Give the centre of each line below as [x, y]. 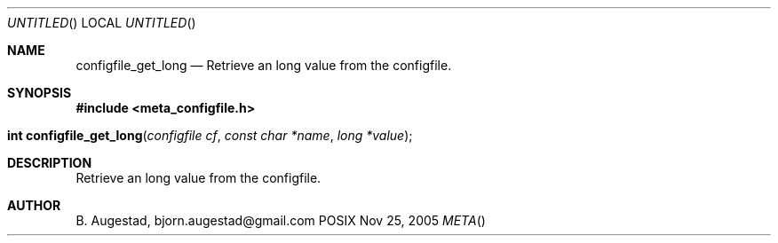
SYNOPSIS [40, 93]
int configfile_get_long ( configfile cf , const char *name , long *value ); [210, 135]
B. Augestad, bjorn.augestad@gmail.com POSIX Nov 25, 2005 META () [281, 220]
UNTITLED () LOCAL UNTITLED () [102, 23]
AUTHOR [34, 205]
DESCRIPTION [50, 163]
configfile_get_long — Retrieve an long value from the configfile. [264, 65]
